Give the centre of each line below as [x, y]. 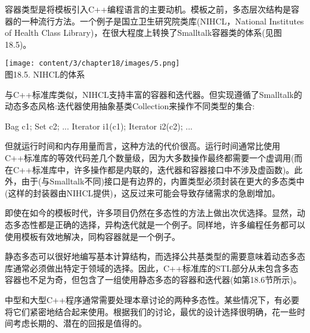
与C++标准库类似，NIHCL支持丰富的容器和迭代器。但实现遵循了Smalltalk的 [154, 94]
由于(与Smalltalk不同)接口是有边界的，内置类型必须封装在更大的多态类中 [163, 181]
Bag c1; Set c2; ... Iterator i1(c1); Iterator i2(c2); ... [99, 126]
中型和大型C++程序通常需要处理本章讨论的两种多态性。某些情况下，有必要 [152, 299]
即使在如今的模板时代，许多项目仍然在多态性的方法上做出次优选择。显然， [151, 213]
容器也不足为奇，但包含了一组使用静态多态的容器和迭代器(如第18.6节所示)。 [153, 280]
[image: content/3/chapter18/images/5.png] [92, 64]
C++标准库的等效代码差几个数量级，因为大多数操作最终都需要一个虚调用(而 [154, 158]
